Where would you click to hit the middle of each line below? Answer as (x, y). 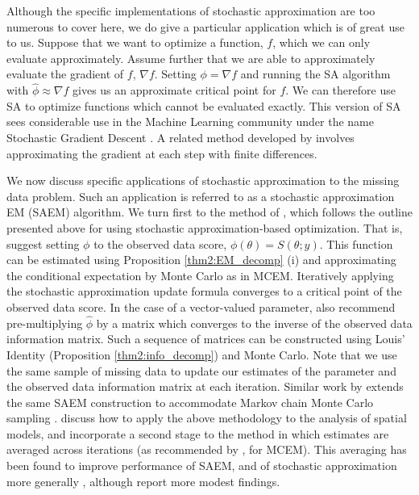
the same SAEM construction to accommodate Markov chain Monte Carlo (190, 402)
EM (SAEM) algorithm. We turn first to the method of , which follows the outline (209, 212)
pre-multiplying (45, 323)
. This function (356, 243)
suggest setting (43, 243)
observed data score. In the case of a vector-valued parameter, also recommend (201, 306)
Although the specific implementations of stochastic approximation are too (191, 10)
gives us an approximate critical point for (174, 90)
